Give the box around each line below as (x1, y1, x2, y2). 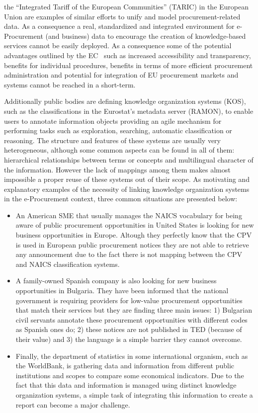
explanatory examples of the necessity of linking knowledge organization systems (4, 183, 250, 194)
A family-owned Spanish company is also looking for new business (15, 275, 217, 286)
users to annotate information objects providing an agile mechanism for (4, 115, 222, 126)
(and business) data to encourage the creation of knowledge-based (45, 30, 246, 41)
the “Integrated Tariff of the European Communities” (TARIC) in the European (4, 1, 249, 11)
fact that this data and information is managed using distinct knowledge (15, 380, 237, 390)
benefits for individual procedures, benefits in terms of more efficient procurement (4, 60, 253, 70)
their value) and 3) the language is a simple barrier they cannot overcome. (15, 334, 242, 344)
